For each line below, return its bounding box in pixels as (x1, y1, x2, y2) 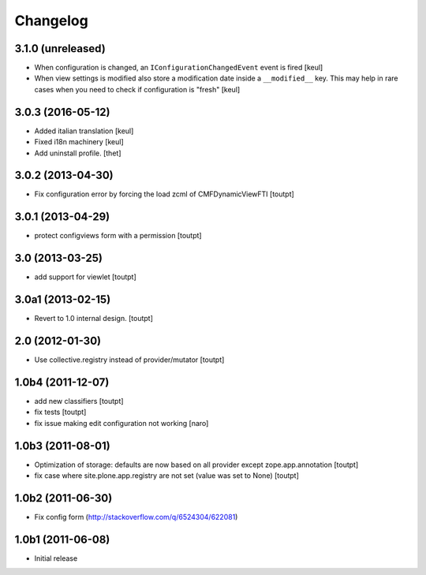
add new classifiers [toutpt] (34, 396, 124, 405)
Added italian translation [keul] (34, 126, 134, 136)
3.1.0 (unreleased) (14, 42, 106, 55)
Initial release (34, 553, 78, 563)
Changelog (14, 12, 88, 29)
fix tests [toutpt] (34, 407, 87, 417)
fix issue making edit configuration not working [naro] (34, 418, 209, 428)
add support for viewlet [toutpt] (34, 272, 137, 282)
